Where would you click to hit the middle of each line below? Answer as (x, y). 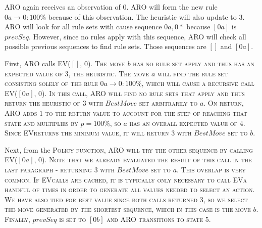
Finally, (17, 219)
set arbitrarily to (168, 103)
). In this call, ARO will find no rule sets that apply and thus (143, 93)
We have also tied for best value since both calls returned (101, 199)
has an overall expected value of (184, 123)
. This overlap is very (211, 169)
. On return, (224, 103)
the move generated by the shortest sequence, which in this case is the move (128, 209)
